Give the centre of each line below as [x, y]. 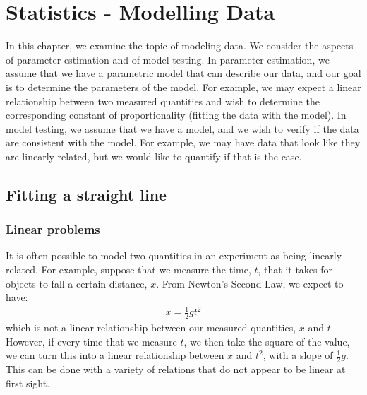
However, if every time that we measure [91, 341]
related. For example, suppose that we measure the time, [128, 270]
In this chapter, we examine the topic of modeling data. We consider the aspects [180, 46]
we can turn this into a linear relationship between [115, 355]
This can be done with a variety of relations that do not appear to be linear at [176, 369]
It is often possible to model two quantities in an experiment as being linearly [174, 255]
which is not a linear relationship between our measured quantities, [151, 328]
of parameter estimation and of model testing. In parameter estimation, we [168, 59]
